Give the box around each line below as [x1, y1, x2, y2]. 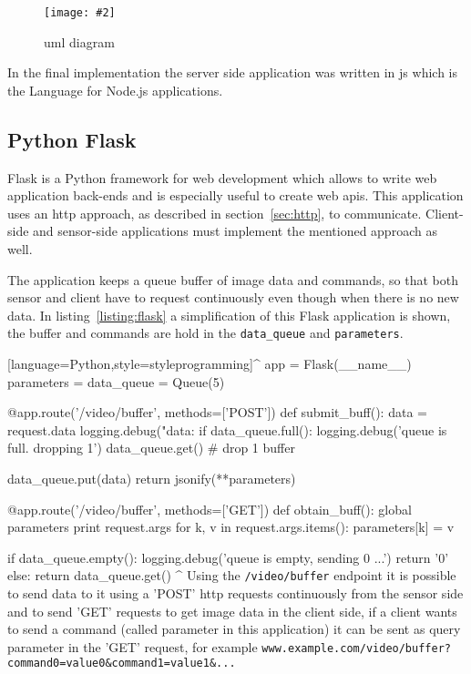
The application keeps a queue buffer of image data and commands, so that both [7, 270, 458, 289]
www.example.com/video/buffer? [261, 641, 451, 655]
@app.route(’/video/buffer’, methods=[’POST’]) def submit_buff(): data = [7, 403, 427, 422]
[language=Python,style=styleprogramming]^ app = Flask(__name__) [7, 354, 412, 373]
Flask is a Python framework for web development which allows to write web [7, 168, 437, 187]
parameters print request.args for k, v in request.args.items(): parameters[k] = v [7, 517, 455, 536]
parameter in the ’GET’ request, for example [7, 637, 258, 656]
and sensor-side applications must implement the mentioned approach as [33, 221, 437, 240]
